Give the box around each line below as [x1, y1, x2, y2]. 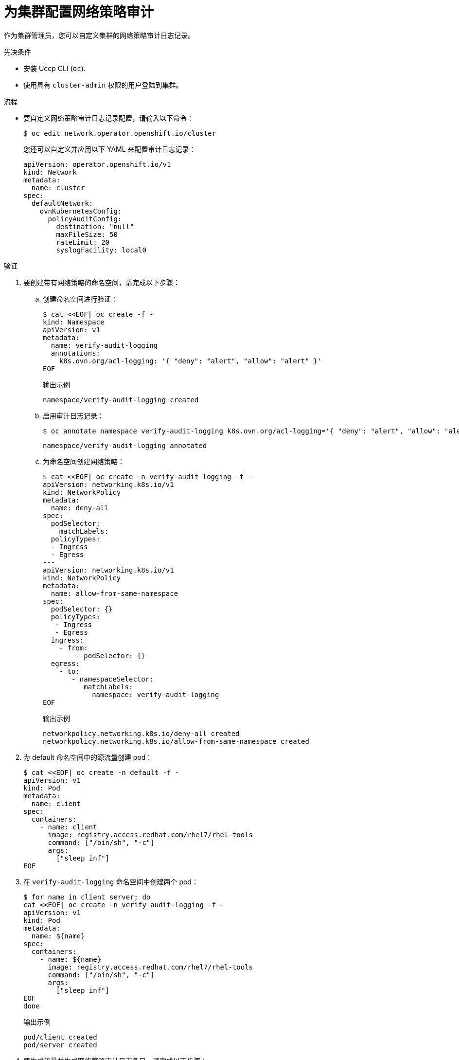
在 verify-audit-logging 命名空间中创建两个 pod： [23, 877, 198, 886]
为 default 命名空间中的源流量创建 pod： [23, 753, 153, 761]
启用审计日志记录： [43, 411, 104, 420]
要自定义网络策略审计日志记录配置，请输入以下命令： [23, 113, 194, 122]
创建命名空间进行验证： [43, 294, 118, 303]
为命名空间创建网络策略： [43, 457, 124, 466]
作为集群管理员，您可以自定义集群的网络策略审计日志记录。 [4, 31, 194, 39]
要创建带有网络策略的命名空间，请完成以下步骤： [23, 278, 180, 287]
